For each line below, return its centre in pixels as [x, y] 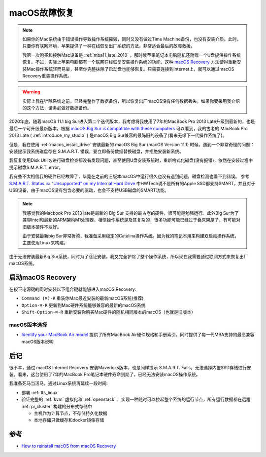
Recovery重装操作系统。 [47, 76]
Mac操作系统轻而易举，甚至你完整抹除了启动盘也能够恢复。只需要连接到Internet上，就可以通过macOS [130, 69]
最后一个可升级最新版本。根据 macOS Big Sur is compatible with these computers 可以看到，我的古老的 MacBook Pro [129, 128]
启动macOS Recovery [43, 277]
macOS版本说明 [37, 342]
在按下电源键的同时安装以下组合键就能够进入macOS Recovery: [73, 289]
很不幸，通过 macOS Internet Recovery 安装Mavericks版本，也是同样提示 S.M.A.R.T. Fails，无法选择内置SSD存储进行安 [130, 367]
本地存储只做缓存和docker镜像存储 [69, 420]
